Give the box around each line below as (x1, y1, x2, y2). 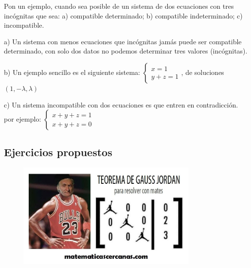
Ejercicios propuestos (4, 144, 112, 159)
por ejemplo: (4, 114, 41, 124)
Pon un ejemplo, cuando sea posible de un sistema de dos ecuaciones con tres (4, 1, 234, 11)
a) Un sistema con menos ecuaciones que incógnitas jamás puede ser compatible (4, 36, 242, 46)
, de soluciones (181, 67, 224, 77)
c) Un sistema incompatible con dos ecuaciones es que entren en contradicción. (4, 99, 238, 109)
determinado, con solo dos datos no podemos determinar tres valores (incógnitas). (4, 46, 248, 56)
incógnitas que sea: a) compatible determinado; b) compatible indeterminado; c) (4, 10, 243, 20)
